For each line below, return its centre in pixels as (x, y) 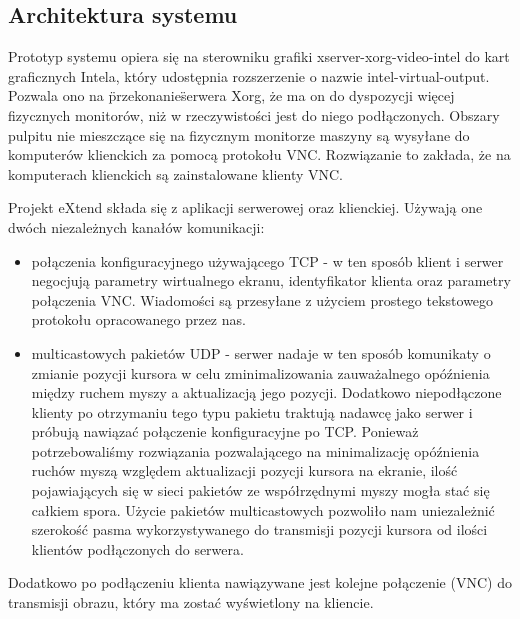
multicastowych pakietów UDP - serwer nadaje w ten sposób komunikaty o (261, 352)
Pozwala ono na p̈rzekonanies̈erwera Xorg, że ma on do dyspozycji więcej (231, 95)
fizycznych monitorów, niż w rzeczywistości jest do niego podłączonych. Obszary (254, 114)
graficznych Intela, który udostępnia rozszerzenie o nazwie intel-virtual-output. (249, 75)
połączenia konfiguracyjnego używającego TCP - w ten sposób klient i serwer (267, 260)
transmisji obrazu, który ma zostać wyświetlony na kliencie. (191, 602)
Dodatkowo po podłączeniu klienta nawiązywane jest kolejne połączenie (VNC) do (260, 582)
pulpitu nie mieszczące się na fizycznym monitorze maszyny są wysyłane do (239, 134)
